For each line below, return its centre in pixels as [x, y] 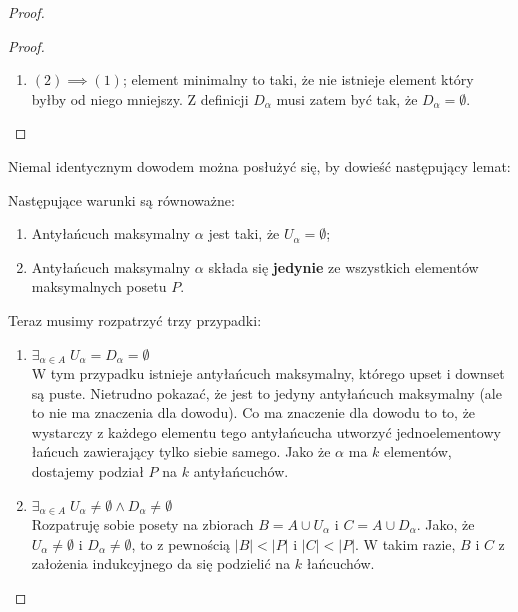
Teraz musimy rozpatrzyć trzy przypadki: [135, 319]
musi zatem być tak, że [347, 98]
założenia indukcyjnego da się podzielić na [161, 563]
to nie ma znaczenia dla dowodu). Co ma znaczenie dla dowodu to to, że [253, 412]
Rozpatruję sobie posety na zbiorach [142, 524]
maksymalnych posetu [99, 286]
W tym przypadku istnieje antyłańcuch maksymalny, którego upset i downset [268, 372]
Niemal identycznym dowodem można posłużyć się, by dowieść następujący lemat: [259, 165]
